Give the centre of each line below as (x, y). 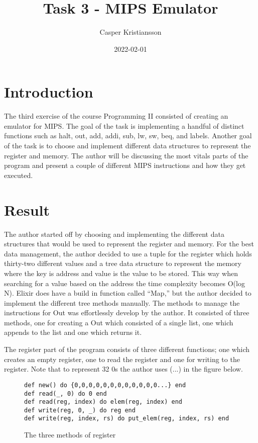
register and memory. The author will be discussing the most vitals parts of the (126, 155)
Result (27, 209)
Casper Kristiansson (131, 32)
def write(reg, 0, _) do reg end (80, 410)
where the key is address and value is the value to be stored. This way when (121, 273)
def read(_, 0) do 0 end (66, 393)
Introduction (49, 92)
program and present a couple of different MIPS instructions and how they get (125, 165)
